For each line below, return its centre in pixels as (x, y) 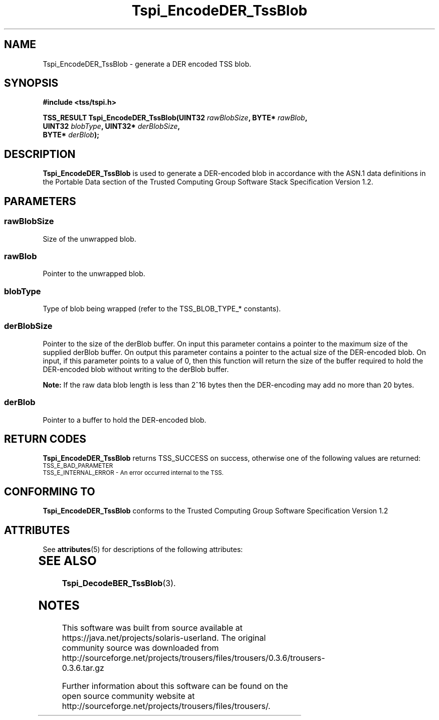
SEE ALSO (67, 561)
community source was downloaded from (140, 648)
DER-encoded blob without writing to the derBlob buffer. (136, 369)
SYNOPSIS (31, 83)
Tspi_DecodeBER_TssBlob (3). (119, 583)
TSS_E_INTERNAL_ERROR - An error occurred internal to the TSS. (133, 473)
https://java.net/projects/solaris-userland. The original (164, 638)
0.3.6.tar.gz (83, 668)
